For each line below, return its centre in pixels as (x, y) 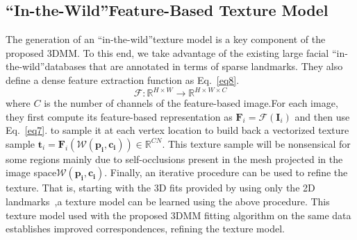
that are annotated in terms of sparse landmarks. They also (216, 66)
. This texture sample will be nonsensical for (256, 143)
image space (31, 172)
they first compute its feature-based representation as (119, 116)
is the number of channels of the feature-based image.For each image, (191, 103)
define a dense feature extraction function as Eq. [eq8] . (123, 79)
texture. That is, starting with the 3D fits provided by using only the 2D (160, 188)
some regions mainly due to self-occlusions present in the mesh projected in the (174, 158)
